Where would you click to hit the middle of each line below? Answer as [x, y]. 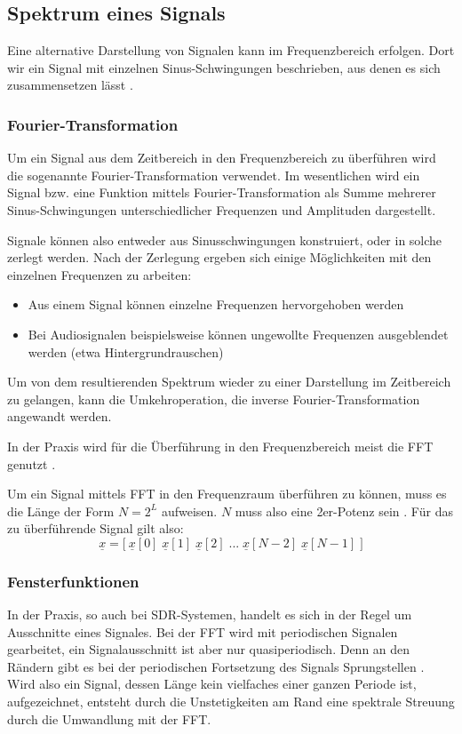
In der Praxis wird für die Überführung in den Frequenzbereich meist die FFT [220, 446]
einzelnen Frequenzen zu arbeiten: [100, 274]
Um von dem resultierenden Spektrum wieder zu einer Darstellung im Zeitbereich [229, 382]
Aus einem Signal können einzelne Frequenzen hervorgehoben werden [216, 304]
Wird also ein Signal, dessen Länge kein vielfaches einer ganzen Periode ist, [212, 684]
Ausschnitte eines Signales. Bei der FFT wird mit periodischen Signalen [203, 631]
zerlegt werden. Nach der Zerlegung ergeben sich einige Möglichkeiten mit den [219, 257]
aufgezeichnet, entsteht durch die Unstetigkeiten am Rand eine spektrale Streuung [231, 702]
